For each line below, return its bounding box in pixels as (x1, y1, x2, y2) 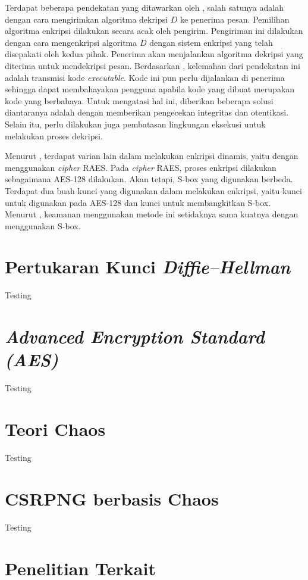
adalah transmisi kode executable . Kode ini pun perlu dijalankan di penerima (5, 71, 285, 83)
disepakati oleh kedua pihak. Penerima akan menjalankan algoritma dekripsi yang (5, 48, 303, 60)
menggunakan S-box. (5, 219, 81, 232)
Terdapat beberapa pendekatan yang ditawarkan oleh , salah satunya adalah (5, 1, 284, 13)
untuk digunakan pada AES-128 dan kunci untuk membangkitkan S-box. (5, 196, 271, 208)
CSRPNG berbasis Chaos (5, 486, 219, 510)
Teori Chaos (5, 417, 106, 441)
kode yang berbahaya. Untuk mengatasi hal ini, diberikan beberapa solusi (5, 94, 274, 107)
